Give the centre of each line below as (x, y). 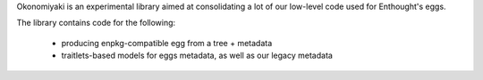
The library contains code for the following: (96, 23)
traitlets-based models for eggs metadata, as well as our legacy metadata (197, 56)
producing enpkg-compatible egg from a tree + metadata (167, 43)
